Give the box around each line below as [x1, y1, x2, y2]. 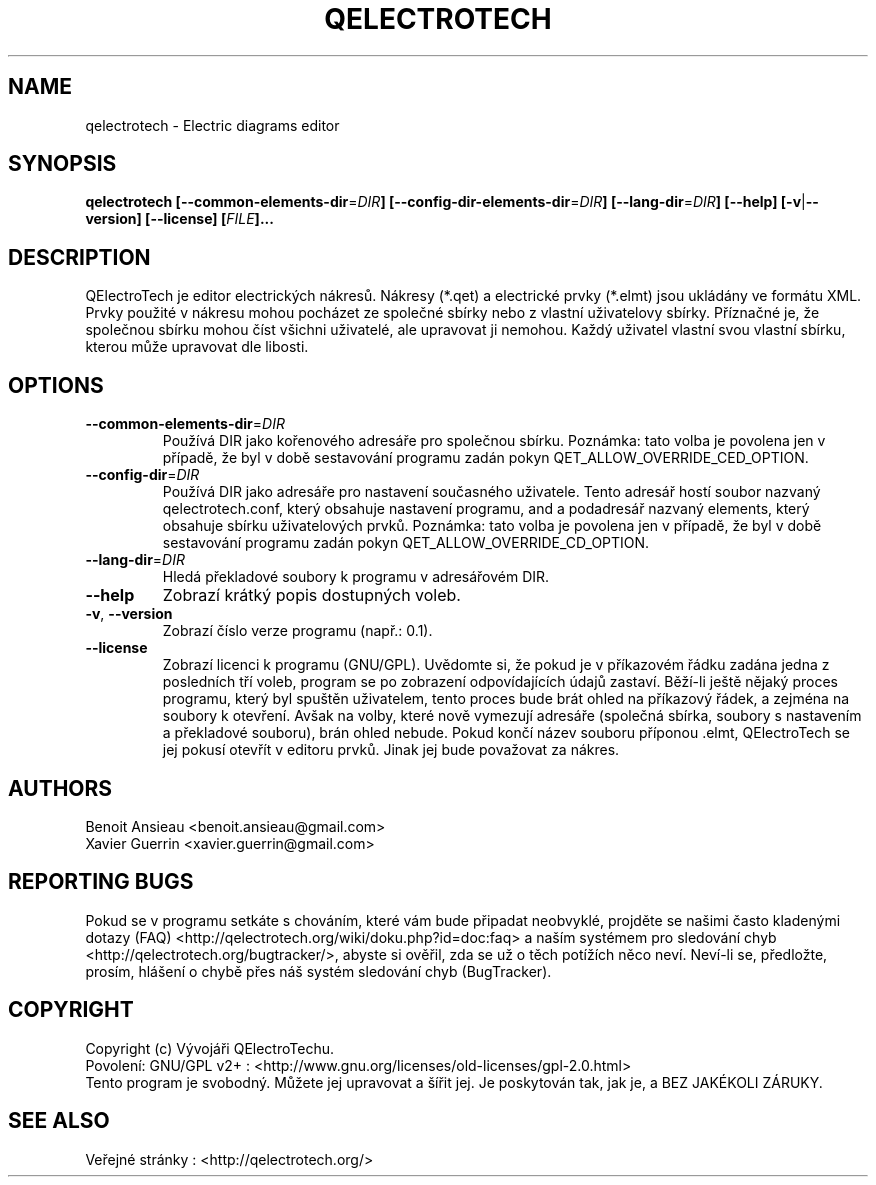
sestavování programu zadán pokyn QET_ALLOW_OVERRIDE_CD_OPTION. [162, 534, 650, 552]
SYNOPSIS [8, 151, 117, 177]
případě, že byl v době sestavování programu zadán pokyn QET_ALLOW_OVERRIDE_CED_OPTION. [162, 449, 809, 467]
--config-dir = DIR [85, 466, 200, 484]
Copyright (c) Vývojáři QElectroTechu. [85, 1039, 334, 1057]
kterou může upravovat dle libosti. [85, 338, 309, 356]
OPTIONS [8, 372, 104, 398]
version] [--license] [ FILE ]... [85, 210, 274, 228]
